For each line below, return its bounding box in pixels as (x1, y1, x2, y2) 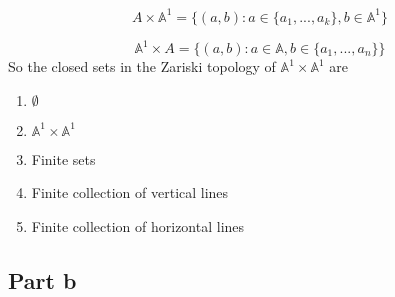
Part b (8, 264, 77, 295)
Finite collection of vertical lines (31, 182, 229, 203)
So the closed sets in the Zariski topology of (8, 56, 276, 76)
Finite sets (31, 148, 96, 169)
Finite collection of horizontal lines (31, 215, 245, 236)
